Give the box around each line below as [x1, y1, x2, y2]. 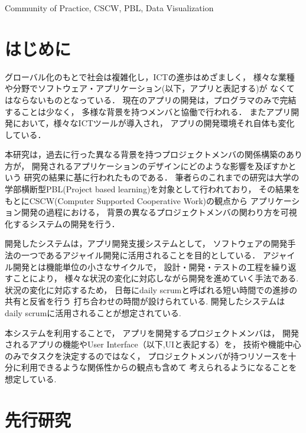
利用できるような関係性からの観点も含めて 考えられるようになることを [21, 361, 297, 373]
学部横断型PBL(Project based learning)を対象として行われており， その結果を [5, 183, 301, 195]
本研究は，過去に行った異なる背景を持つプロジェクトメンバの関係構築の [5, 148, 286, 160]
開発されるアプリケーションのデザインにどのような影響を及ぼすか [31, 159, 288, 172]
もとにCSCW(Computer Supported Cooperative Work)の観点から [5, 194, 248, 206]
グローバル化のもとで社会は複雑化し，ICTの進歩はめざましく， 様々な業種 [5, 70, 295, 83]
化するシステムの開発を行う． [5, 217, 120, 229]
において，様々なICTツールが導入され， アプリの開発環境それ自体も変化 [12, 117, 295, 129]
